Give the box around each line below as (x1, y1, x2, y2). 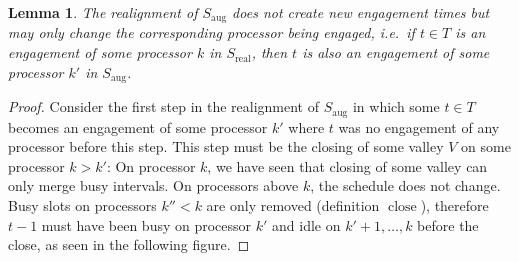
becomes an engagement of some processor (8, 116, 268, 137)
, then (251, 42, 288, 63)
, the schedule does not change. (310, 175, 501, 196)
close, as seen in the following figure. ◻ (8, 234, 250, 255)
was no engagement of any (338, 116, 500, 137)
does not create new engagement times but (232, 2, 490, 22)
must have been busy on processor (41, 214, 252, 235)
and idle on (272, 214, 341, 235)
